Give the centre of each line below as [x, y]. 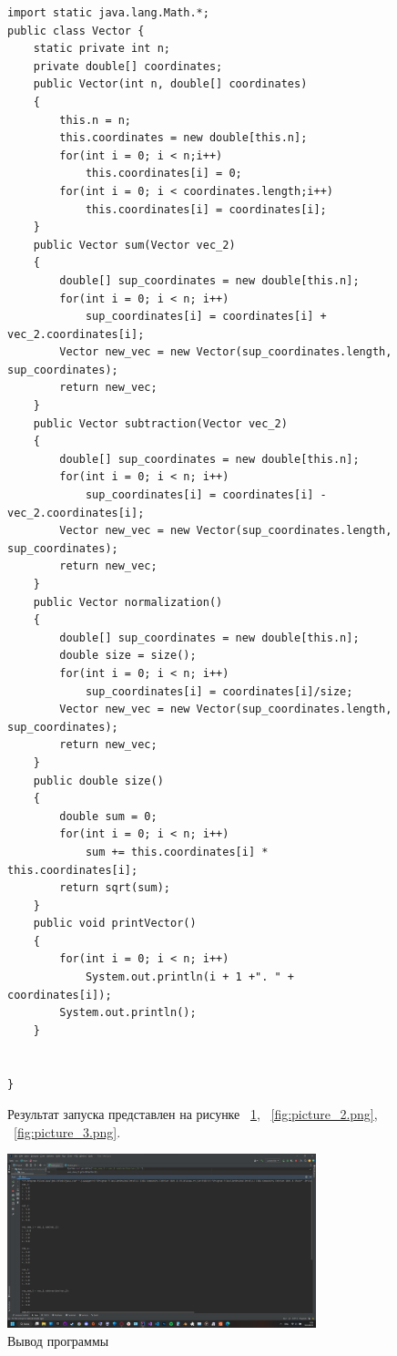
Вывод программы [58, 1340]
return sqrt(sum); [115, 888]
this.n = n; [96, 120]
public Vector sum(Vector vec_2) [134, 245]
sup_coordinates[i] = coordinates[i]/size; [219, 691]
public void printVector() [115, 924]
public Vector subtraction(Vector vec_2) [160, 423]
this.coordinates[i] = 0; [163, 174]
